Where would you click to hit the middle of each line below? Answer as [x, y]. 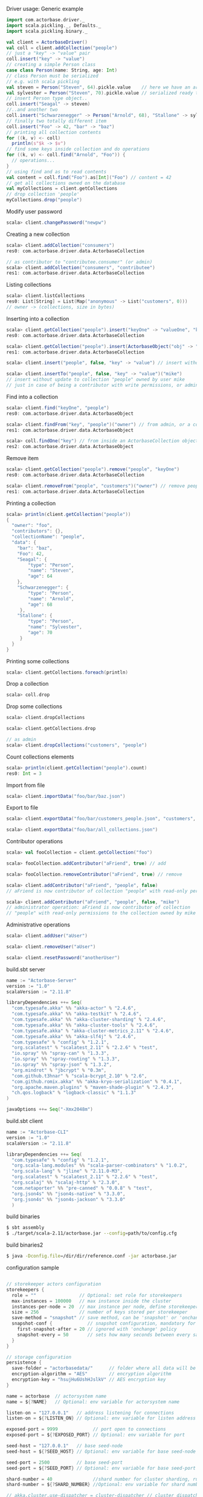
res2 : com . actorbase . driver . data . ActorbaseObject [70, 447]
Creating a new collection [38, 234]
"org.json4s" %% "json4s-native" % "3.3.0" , [69, 1194]
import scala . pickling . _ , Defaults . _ [54, 25]
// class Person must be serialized [52, 76]
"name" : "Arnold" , [51, 599]
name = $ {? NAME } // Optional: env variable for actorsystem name [93, 1402]
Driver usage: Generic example [45, 9]
